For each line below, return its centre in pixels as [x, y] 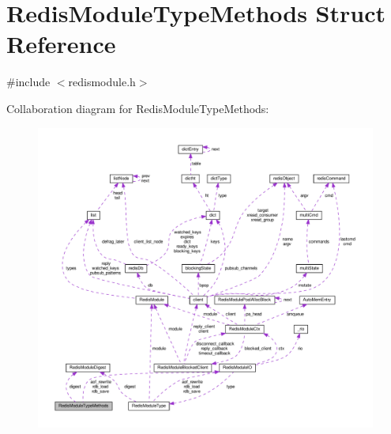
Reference [61, 44]
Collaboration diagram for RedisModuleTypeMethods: [138, 108]
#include [28, 82]
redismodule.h [102, 82]
